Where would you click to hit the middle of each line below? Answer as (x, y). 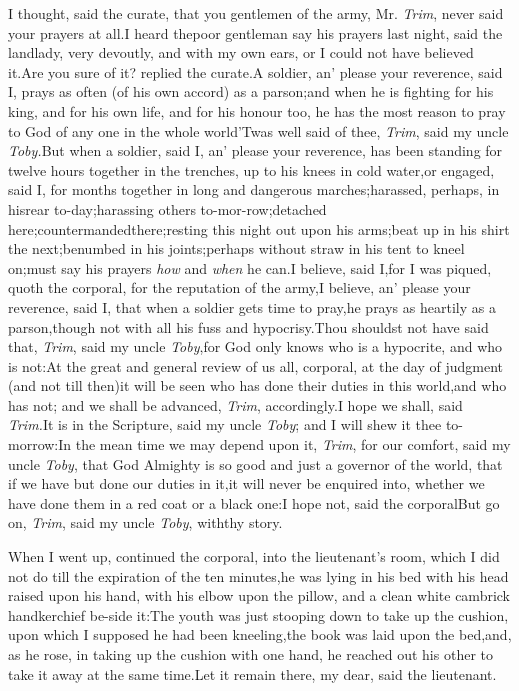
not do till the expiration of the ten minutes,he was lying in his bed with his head (258, 575)
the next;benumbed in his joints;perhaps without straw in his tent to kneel (236, 248)
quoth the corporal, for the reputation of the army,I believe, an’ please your (239, 287)
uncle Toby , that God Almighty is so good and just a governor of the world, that (255, 463)
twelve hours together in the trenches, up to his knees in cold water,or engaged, (251, 169)
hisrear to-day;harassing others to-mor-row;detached (167, 208)
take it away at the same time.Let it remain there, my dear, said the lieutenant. (252, 673)
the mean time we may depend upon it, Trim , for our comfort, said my (293, 444)
